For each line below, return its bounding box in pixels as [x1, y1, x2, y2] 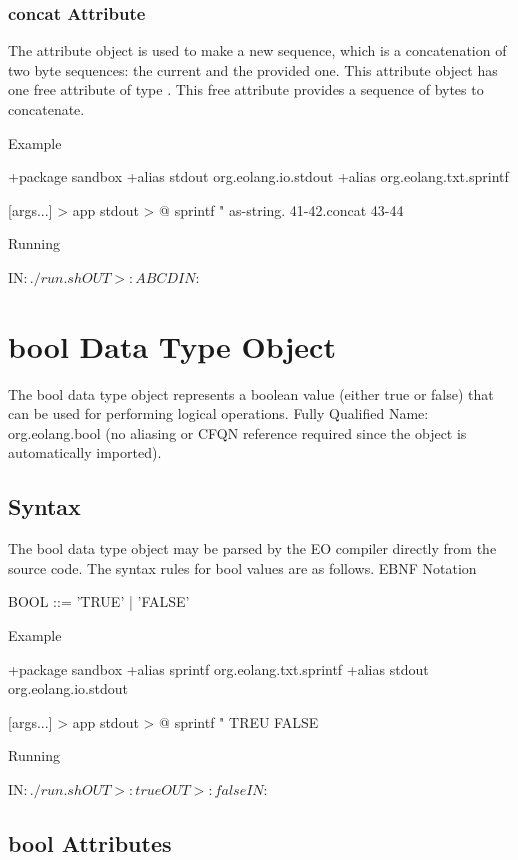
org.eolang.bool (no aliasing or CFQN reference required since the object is [8, 422, 467, 443]
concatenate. [8, 99, 85, 119]
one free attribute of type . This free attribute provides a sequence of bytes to [8, 79, 484, 100]
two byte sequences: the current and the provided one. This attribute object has [8, 59, 498, 80]
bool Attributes [8, 828, 172, 858]
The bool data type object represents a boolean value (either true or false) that [8, 383, 494, 404]
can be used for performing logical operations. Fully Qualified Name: [8, 403, 429, 424]
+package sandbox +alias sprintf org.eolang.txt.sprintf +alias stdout [8, 658, 429, 679]
